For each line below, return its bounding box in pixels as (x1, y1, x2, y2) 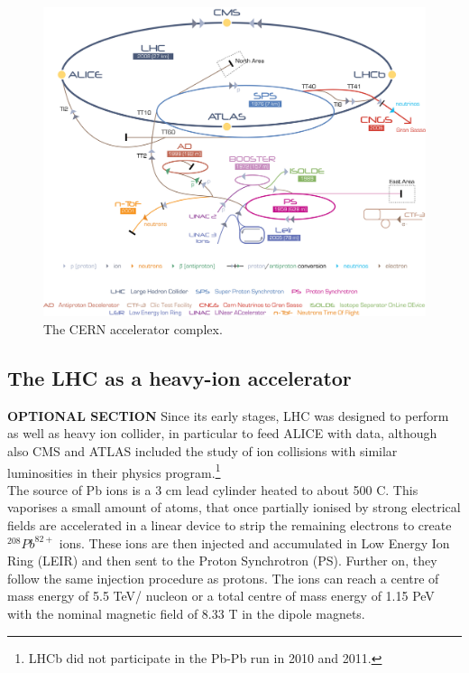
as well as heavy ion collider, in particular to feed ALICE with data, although (7, 424, 437, 443)
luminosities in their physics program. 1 (7, 460, 221, 481)
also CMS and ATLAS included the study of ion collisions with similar (7, 442, 398, 460)
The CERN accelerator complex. (43, 320, 223, 339)
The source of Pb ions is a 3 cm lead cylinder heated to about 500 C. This (7, 480, 418, 499)
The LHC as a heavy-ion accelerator (7, 364, 352, 391)
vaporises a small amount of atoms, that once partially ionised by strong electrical (7, 498, 461, 517)
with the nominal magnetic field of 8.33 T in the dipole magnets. (7, 604, 365, 622)
